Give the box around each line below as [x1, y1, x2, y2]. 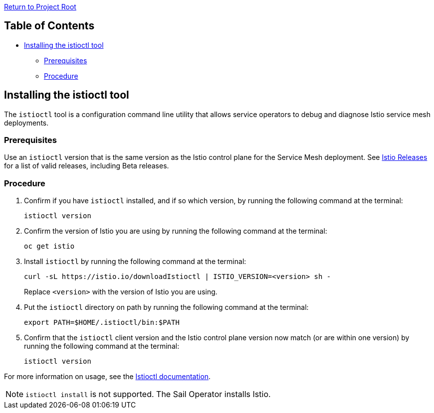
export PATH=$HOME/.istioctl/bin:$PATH [24, 318, 180, 327]
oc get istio [24, 242, 75, 251]
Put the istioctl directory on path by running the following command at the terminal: [24, 303, 309, 312]
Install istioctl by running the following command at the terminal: [24, 257, 246, 266]
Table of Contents [4, 19, 95, 32]
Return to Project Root [4, 2, 76, 11]
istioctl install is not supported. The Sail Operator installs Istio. [25, 389, 271, 400]
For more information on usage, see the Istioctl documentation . [4, 372, 211, 381]
